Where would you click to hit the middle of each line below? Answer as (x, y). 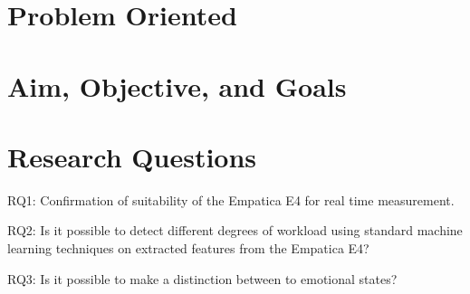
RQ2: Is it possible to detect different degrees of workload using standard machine (235, 230)
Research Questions (132, 156)
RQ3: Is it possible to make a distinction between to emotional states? (202, 278)
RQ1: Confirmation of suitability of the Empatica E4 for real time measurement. (231, 199)
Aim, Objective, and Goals (177, 85)
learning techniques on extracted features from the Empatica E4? (188, 248)
